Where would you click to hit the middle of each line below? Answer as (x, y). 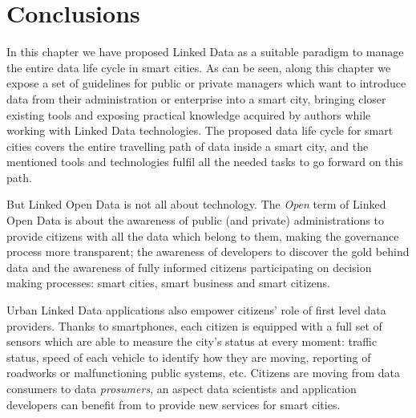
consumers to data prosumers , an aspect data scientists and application (182, 388)
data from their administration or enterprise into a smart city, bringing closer (196, 98)
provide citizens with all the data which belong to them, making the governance (203, 235)
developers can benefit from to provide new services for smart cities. (174, 404)
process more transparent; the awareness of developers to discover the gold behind (208, 252)
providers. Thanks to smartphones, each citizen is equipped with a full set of (194, 325)
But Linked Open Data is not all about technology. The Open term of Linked (196, 204)
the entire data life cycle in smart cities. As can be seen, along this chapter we (199, 67)
